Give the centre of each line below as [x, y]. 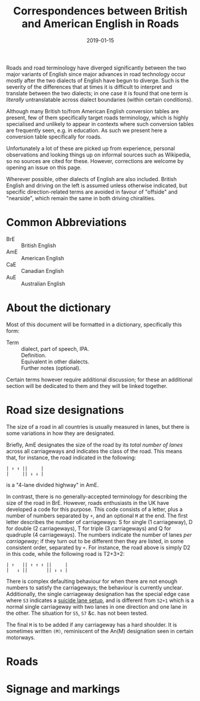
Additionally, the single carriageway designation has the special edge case [98, 594]
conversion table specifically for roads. [54, 137]
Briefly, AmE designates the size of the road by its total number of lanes [95, 444]
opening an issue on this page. [44, 167]
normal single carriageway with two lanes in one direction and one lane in [97, 606]
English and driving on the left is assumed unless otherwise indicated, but [97, 185]
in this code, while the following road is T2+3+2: [65, 553]
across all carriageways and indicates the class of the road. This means [94, 451]
